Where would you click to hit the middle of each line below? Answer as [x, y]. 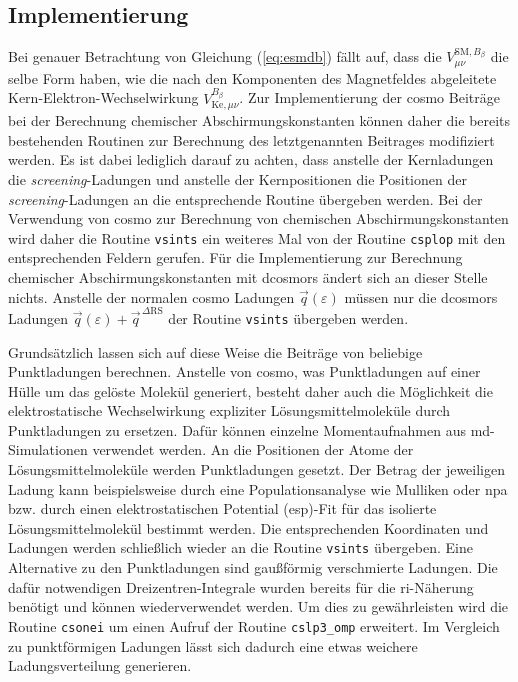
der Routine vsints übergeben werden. [288, 317]
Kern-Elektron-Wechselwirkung [103, 97]
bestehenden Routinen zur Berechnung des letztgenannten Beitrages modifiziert [251, 139]
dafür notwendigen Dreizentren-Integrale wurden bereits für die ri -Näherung [241, 586]
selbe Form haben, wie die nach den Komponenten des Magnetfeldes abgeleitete [252, 77]
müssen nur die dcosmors [421, 296]
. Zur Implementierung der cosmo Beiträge [369, 97]
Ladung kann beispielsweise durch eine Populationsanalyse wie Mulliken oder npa [258, 488]
